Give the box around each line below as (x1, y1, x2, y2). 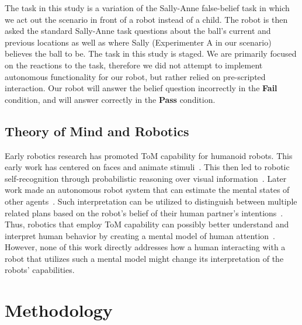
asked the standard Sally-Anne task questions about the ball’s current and (5, 25, 271, 37)
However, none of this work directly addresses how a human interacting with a (5, 241, 286, 253)
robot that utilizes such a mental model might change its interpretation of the (5, 252, 284, 264)
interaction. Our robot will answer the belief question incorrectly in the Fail (5, 82, 277, 94)
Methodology (5, 298, 113, 322)
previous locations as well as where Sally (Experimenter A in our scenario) (5, 36, 272, 48)
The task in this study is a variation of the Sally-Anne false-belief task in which (5, 2, 290, 13)
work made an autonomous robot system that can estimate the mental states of (5, 184, 290, 196)
